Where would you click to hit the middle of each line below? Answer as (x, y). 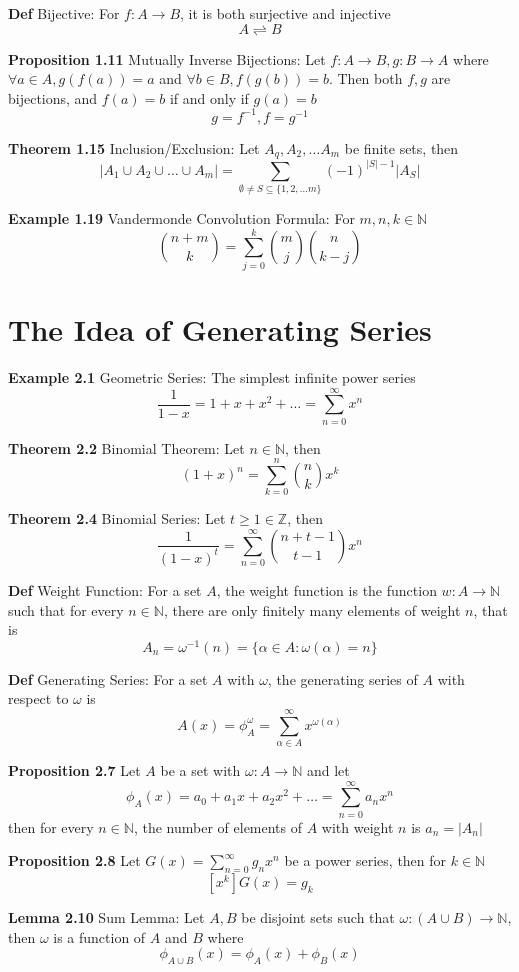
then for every (51, 826)
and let (328, 770)
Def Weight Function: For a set (105, 589)
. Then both (365, 78)
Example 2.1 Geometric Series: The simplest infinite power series (212, 376)
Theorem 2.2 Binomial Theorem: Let (126, 447)
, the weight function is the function (326, 589)
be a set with (200, 770)
